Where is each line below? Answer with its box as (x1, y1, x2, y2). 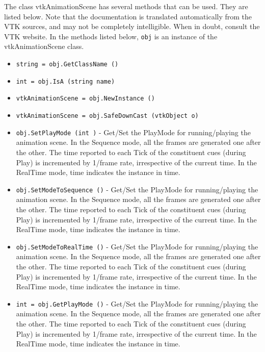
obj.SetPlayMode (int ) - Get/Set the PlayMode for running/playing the (16, 127, 251, 137)
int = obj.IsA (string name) (16, 78, 115, 85)
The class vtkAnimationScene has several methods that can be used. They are (4, 1, 248, 11)
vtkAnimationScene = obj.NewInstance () (16, 95, 155, 103)
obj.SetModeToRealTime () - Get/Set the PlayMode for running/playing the (16, 241, 258, 252)
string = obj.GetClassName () (16, 61, 119, 68)
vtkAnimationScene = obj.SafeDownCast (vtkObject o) (16, 112, 199, 119)
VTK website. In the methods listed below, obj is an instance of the (4, 31, 218, 41)
